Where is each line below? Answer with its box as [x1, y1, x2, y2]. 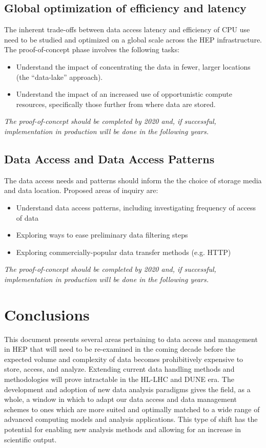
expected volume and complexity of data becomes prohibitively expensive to [4, 353, 243, 364]
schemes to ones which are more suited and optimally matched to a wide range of [4, 403, 260, 414]
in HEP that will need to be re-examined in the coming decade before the [4, 344, 236, 354]
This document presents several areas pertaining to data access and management [4, 333, 258, 344]
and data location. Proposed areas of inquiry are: [4, 185, 158, 196]
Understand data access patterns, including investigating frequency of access [16, 202, 256, 212]
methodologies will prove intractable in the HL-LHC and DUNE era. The [4, 374, 234, 384]
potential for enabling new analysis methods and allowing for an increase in [4, 423, 241, 434]
